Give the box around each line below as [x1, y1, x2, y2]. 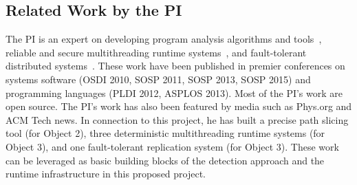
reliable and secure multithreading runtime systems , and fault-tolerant [6, 45, 307, 59]
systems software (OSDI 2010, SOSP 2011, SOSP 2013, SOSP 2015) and [6, 72, 311, 86]
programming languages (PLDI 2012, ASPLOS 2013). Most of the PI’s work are [6, 85, 343, 100]
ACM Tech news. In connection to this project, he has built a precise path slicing [6, 112, 349, 127]
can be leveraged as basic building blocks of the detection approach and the [6, 153, 325, 167]
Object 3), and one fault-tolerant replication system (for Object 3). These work [6, 139, 339, 153]
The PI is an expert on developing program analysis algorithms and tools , [6, 32, 322, 46]
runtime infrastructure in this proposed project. [6, 166, 206, 181]
